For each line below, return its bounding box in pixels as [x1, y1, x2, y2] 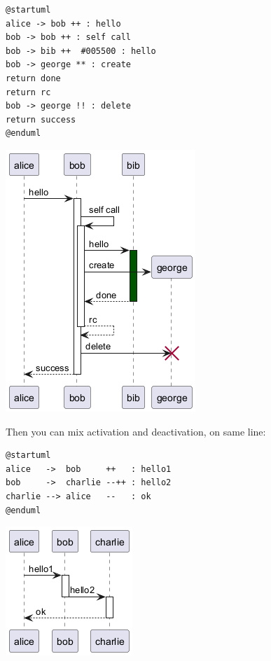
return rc [6, 87, 51, 97]
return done [6, 73, 61, 83]
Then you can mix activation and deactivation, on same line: [6, 424, 266, 438]
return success [6, 114, 76, 125]
